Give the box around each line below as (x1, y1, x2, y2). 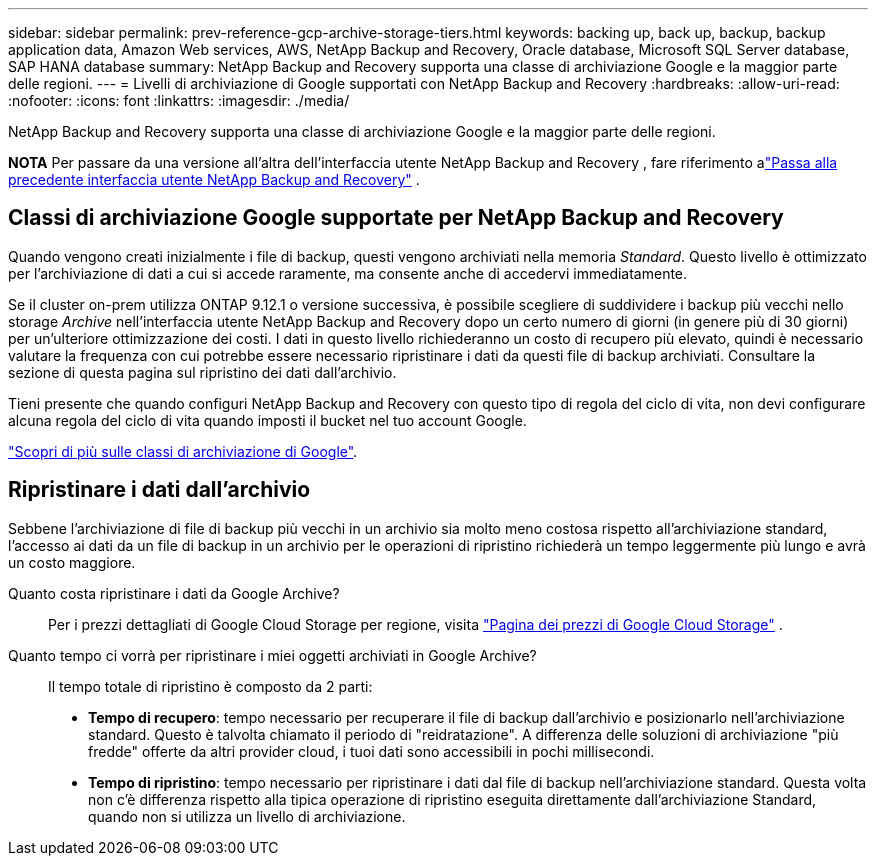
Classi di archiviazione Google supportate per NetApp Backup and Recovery (8, 205, 784, 231)
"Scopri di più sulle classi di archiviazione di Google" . (8, 442, 358, 460)
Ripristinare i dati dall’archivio (8, 477, 311, 503)
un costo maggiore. (8, 553, 136, 571)
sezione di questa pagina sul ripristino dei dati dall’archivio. (8, 363, 397, 381)
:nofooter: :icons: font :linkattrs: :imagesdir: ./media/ (8, 92, 350, 109)
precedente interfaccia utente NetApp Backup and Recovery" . (8, 171, 420, 188)
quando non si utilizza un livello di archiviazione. (88, 807, 406, 825)
